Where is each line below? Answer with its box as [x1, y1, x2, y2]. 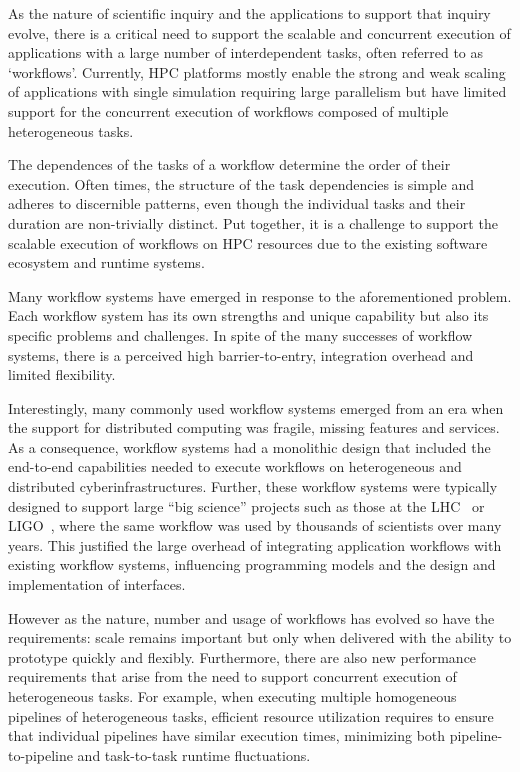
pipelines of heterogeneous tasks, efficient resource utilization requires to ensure [8, 705, 494, 726]
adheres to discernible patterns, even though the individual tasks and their [8, 193, 466, 214]
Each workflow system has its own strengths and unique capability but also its [8, 305, 489, 326]
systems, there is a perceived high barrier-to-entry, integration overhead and [8, 344, 474, 365]
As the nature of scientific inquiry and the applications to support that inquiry [8, 3, 491, 23]
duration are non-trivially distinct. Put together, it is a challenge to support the [8, 212, 498, 233]
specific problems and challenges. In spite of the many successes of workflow [8, 324, 473, 345]
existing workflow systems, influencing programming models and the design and [8, 554, 496, 575]
